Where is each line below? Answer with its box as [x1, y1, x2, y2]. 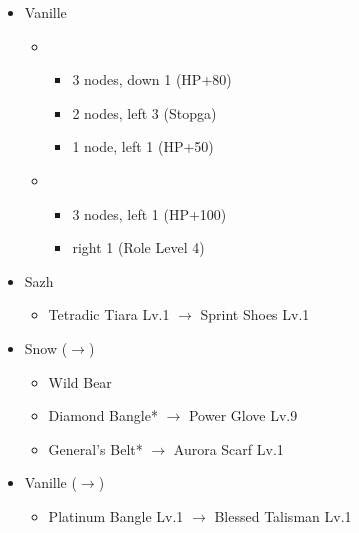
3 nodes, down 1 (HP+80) [72, 69, 232, 90]
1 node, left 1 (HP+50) [72, 136, 214, 157]
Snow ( [24, 337, 68, 358]
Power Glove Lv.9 [188, 405, 298, 426]
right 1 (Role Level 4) [72, 237, 205, 258]
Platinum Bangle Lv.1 [48, 505, 184, 526]
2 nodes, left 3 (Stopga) [72, 102, 217, 123]
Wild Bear [48, 371, 112, 392]
